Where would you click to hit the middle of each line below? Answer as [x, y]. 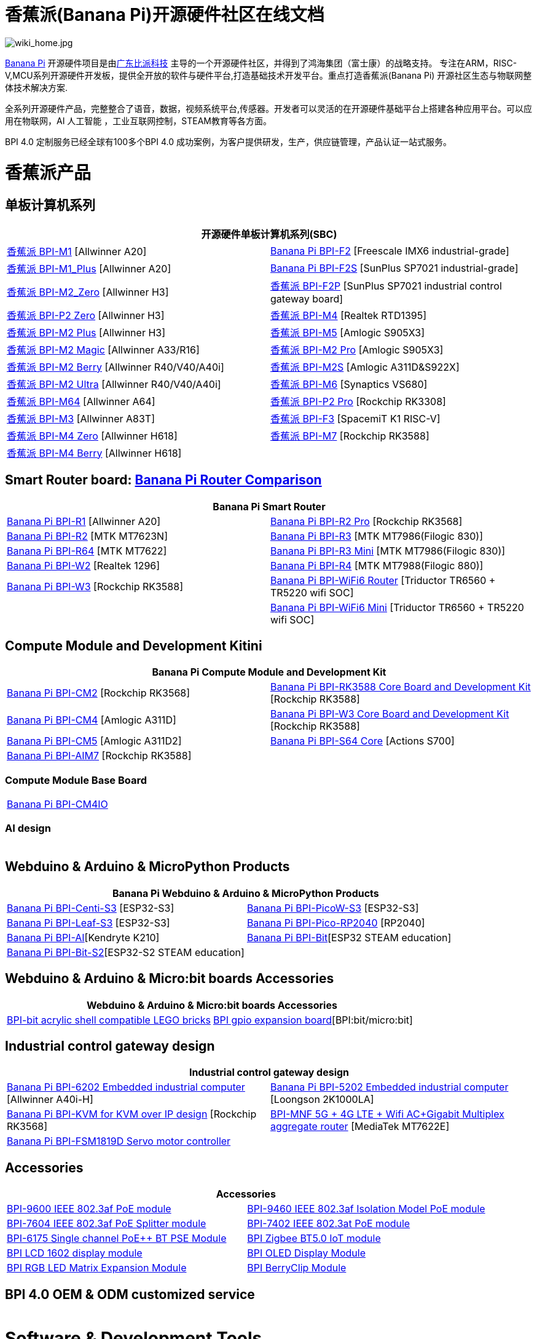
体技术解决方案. [37, 87]
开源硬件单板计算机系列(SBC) [269, 234]
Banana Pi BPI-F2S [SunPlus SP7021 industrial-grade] [394, 268]
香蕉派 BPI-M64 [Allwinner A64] [81, 401]
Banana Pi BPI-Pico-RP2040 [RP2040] [336, 922]
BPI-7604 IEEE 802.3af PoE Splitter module [107, 1224]
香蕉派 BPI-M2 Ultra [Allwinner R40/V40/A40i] [114, 384]
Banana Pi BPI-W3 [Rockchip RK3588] [95, 586]
